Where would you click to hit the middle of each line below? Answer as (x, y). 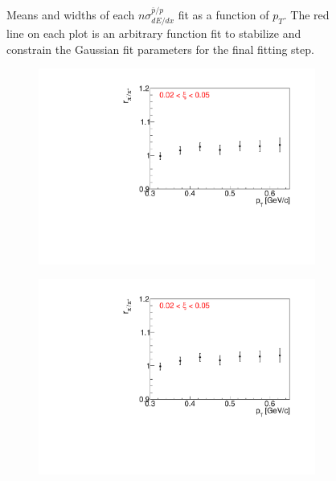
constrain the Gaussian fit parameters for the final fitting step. (160, 49)
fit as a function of (223, 14)
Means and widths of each (71, 14)
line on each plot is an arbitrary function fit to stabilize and (154, 33)
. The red (306, 14)
